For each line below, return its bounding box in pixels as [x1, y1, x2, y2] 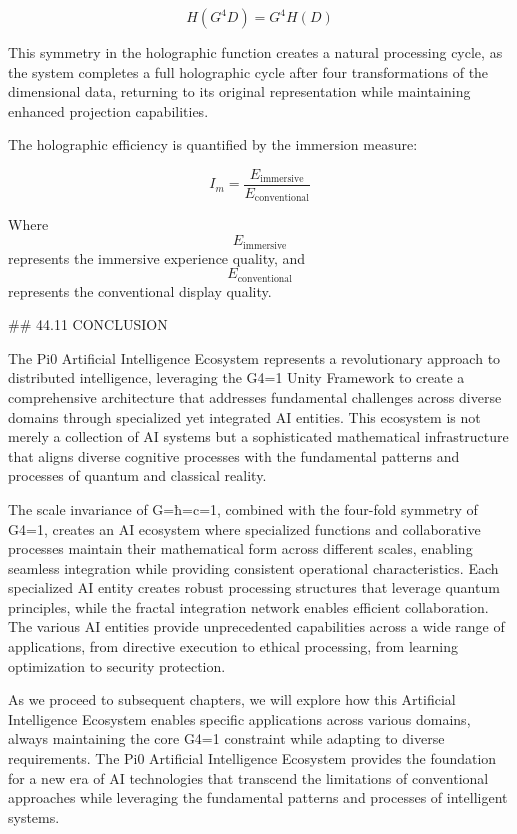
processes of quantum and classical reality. [8, 465, 267, 486]
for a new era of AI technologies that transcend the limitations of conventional [8, 767, 489, 788]
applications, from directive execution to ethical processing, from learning [8, 636, 459, 657]
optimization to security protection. [8, 655, 226, 676]
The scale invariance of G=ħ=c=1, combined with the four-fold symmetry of [8, 498, 478, 519]
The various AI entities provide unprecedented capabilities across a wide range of [8, 616, 505, 637]
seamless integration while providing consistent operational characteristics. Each [8, 557, 499, 578]
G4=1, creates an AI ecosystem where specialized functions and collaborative [8, 518, 481, 539]
